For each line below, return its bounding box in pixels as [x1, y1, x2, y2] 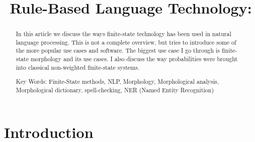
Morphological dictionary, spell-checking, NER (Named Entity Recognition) [16, 86, 214, 94]
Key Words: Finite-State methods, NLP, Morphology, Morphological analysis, [16, 77, 219, 86]
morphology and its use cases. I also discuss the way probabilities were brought [30, 55, 238, 63]
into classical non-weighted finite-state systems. [16, 63, 140, 71]
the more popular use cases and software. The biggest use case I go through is [16, 46, 220, 55]
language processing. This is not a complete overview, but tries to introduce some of [16, 38, 236, 46]
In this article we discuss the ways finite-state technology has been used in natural [16, 30, 231, 38]
